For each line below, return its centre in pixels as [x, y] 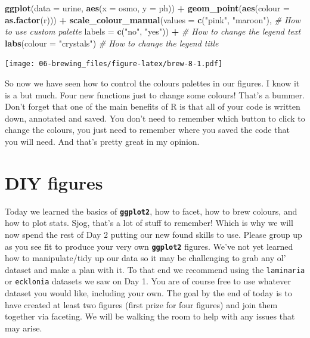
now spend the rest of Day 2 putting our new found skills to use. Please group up [154, 234]
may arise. [24, 328]
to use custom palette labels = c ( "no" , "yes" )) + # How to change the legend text [153, 31]
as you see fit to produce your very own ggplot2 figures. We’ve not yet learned [149, 246]
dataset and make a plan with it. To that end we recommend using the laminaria [155, 269]
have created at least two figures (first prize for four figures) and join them [141, 304]
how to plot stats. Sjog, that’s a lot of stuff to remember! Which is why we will [149, 223]
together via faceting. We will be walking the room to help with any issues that [150, 316]
